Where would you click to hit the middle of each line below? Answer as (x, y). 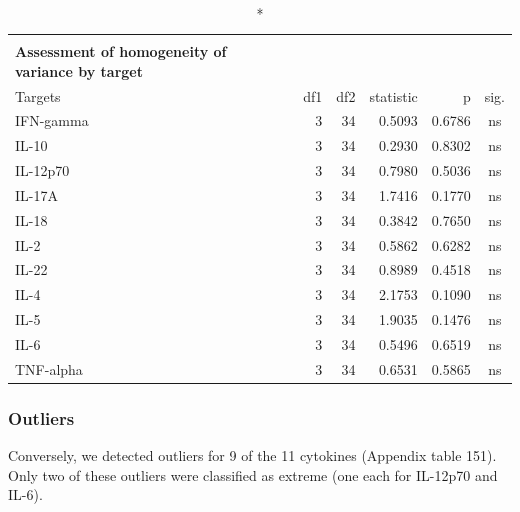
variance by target (79, 70)
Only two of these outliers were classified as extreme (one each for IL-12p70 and (253, 474)
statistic (393, 95)
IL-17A (36, 194)
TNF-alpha (49, 368)
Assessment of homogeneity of (121, 51)
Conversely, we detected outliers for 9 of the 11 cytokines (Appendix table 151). (252, 455)
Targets (38, 95)
